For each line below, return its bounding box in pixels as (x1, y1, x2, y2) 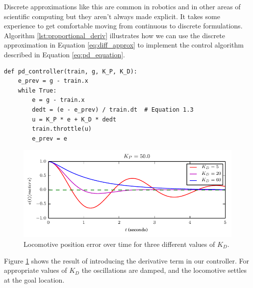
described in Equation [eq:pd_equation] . (4, 49, 125, 59)
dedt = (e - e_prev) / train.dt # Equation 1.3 (32, 106, 194, 113)
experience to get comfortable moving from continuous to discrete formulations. (4, 21, 243, 31)
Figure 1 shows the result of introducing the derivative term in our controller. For (4, 255, 249, 265)
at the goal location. (4, 274, 65, 285)
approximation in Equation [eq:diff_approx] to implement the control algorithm (4, 40, 244, 50)
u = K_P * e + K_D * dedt (32, 116, 117, 123)
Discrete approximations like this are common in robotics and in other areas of (4, 1, 241, 11)
